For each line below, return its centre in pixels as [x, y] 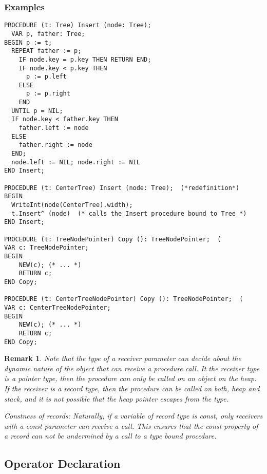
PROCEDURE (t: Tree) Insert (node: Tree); [78, 25]
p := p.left [46, 77]
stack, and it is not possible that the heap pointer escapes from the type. [116, 398]
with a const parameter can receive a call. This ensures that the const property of [131, 425]
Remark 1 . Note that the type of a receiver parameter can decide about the [123, 358]
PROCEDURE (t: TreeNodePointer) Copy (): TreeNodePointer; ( [113, 239]
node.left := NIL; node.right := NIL [76, 162]
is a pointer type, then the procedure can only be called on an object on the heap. [130, 378]
